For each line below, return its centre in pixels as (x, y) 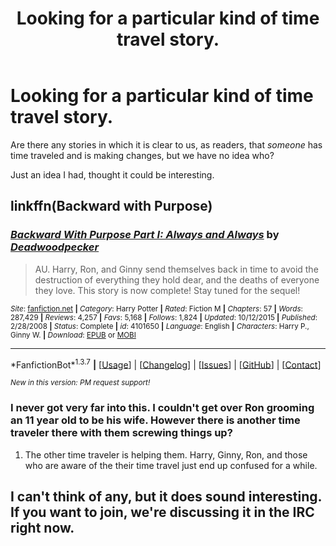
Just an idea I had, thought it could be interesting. (112, 174)
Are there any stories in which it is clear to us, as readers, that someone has (166, 144)
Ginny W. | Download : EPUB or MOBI (73, 335)
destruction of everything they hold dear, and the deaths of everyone (177, 279)
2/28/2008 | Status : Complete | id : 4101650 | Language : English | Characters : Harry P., (160, 326)
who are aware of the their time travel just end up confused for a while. (171, 465)
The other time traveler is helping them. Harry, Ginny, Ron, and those (166, 454)
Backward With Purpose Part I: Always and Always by (145, 235)
